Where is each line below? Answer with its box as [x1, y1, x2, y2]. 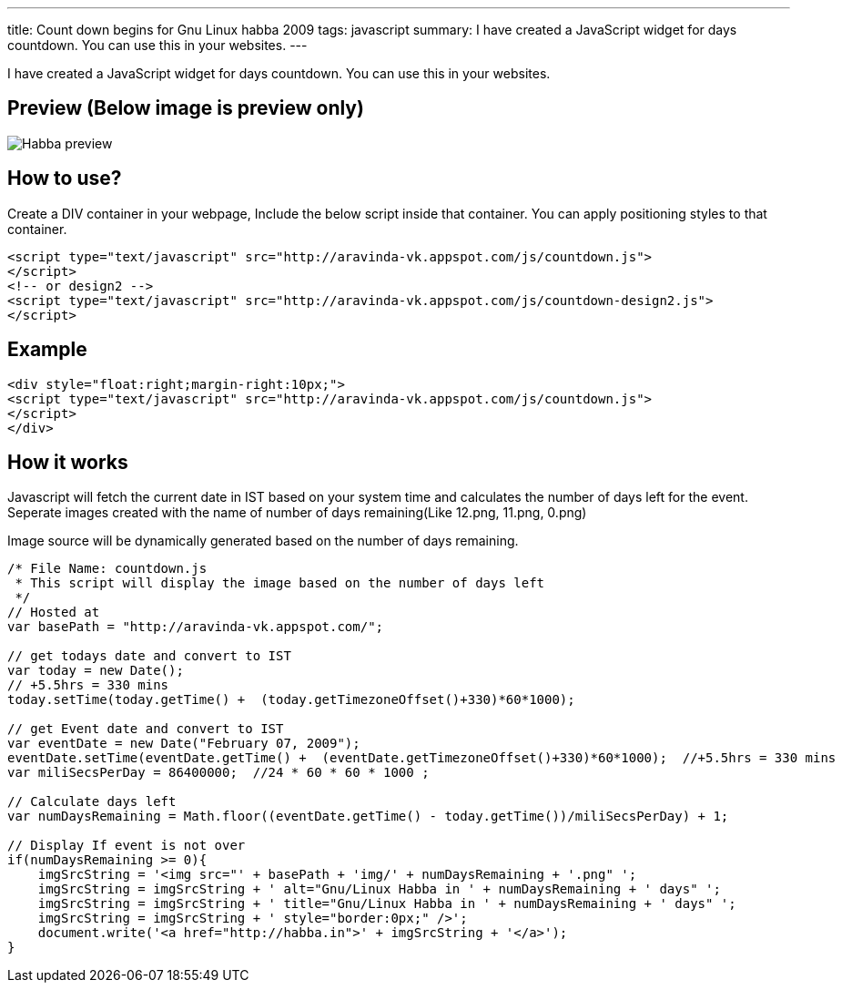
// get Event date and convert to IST [7, 721, 284, 737]
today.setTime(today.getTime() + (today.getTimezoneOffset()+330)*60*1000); [7, 692, 575, 708]
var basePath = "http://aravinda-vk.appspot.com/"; [7, 619, 384, 635]
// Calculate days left [7, 794, 177, 810]
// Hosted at [7, 605, 100, 620]
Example [7, 338, 87, 362]
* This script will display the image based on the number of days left [15, 576, 545, 591]
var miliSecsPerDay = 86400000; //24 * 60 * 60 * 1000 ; [7, 765, 430, 781]
